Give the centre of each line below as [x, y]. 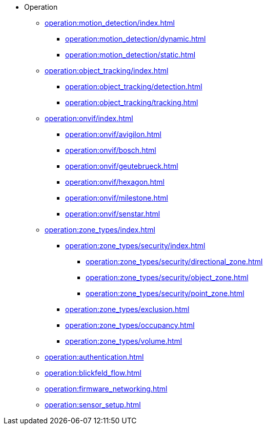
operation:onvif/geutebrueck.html [122, 166]
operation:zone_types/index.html [100, 230]
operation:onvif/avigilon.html [113, 134]
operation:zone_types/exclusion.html [127, 309]
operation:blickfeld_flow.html [93, 373]
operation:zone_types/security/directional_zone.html [174, 261]
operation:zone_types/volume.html [124, 341]
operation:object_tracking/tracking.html [132, 102]
